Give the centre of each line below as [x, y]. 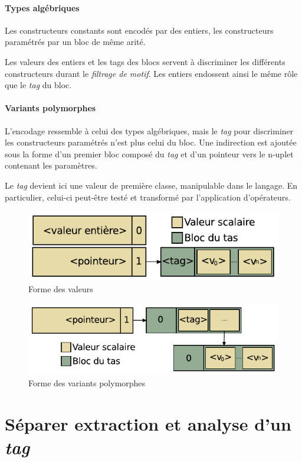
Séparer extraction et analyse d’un [148, 424]
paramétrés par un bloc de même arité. [75, 42]
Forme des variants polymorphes [87, 383]
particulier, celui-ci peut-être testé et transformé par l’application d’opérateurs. [148, 197]
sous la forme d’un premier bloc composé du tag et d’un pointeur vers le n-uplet [149, 154]
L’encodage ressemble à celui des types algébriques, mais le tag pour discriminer [149, 130]
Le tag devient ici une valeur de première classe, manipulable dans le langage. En [151, 185]
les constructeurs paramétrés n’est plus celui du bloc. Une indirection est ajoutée [151, 142]
